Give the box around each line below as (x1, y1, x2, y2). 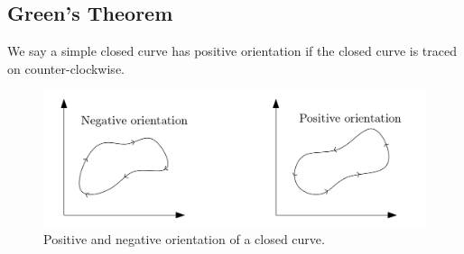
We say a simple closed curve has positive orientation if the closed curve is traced (7, 41, 458, 60)
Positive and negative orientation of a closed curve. (43, 230, 325, 249)
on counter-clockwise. (7, 59, 125, 77)
